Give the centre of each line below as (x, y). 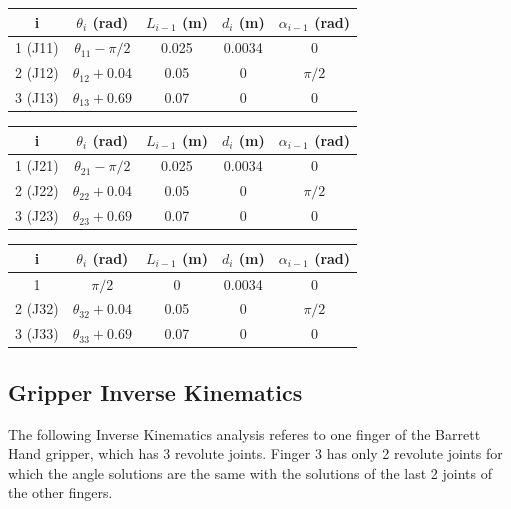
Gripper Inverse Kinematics (155, 391)
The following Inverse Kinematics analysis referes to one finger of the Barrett (244, 433)
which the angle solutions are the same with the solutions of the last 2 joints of (250, 472)
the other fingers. (60, 492)
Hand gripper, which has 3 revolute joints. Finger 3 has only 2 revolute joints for (255, 453)
